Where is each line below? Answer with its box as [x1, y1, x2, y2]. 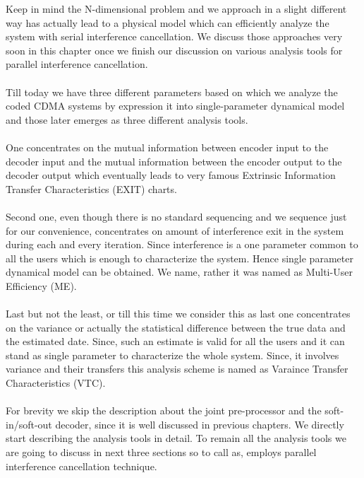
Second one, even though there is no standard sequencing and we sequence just [6, 209, 347, 223]
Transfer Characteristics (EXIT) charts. [6, 181, 177, 196]
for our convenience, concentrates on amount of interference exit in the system [6, 223, 344, 238]
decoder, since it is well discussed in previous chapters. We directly [55, 416, 344, 431]
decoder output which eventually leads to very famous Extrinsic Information [6, 168, 336, 182]
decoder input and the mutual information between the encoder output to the [6, 153, 342, 168]
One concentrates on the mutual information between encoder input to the [6, 139, 329, 154]
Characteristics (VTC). [6, 375, 106, 390]
